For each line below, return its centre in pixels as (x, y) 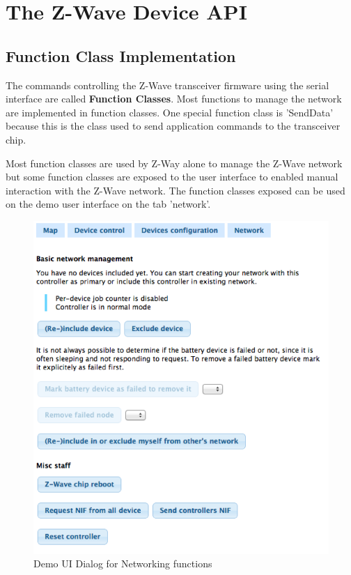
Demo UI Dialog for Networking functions (123, 563)
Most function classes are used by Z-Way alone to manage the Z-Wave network (174, 163)
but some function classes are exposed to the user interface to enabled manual (172, 177)
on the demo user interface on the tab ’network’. (108, 204)
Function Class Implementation (121, 55)
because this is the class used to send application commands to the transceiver (173, 126)
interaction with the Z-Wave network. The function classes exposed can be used (175, 190)
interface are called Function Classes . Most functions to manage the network (174, 99)
